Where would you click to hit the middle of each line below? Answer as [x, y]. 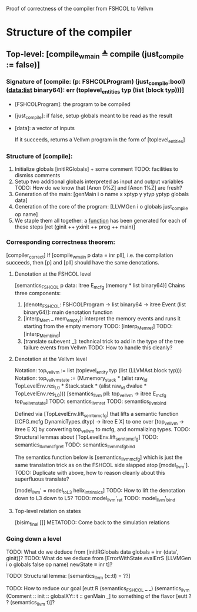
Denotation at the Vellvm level [51, 359]
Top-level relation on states [48, 511]
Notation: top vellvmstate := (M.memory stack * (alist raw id [81, 379]
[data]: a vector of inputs [45, 128]
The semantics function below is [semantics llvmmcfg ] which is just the [98, 458]
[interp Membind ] [42, 334]
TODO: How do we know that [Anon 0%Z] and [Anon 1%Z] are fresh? [98, 188]
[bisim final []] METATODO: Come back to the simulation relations [92, 523]
